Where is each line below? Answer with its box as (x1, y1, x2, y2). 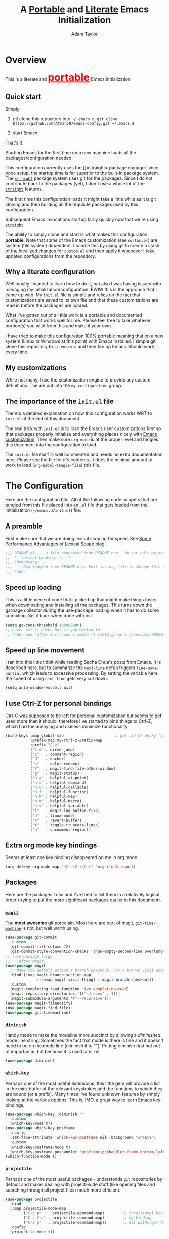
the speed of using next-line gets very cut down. (5, 676, 108, 682)
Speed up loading (5, 583, 61, 592)
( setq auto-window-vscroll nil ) (5, 685, 73, 690)
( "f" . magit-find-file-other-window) (30, 766, 116, 771)
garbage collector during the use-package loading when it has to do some (5, 607, 159, 613)
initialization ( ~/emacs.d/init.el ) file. (5, 507, 81, 513)
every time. (5, 349, 29, 355)
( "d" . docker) (30, 756, 66, 761)
